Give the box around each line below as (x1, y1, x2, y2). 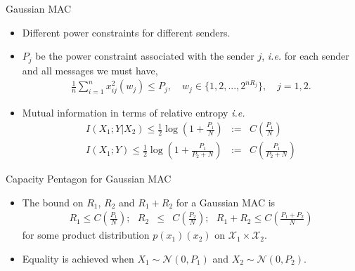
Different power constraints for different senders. (22, 25, 231, 39)
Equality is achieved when (22, 251, 134, 265)
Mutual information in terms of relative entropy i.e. (22, 105, 245, 120)
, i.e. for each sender (262, 48, 349, 63)
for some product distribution (22, 227, 150, 242)
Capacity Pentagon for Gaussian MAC (6, 171, 172, 186)
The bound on (22, 194, 84, 209)
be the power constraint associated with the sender (35, 48, 254, 63)
